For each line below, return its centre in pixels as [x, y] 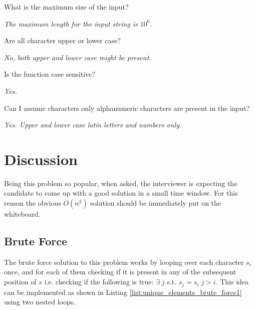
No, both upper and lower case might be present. [78, 57]
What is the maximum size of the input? [66, 7]
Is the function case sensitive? [50, 74]
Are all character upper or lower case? [62, 40]
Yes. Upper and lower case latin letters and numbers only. [93, 125]
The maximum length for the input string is [71, 23]
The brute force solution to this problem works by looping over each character [124, 262]
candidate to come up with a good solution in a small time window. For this [121, 193]
